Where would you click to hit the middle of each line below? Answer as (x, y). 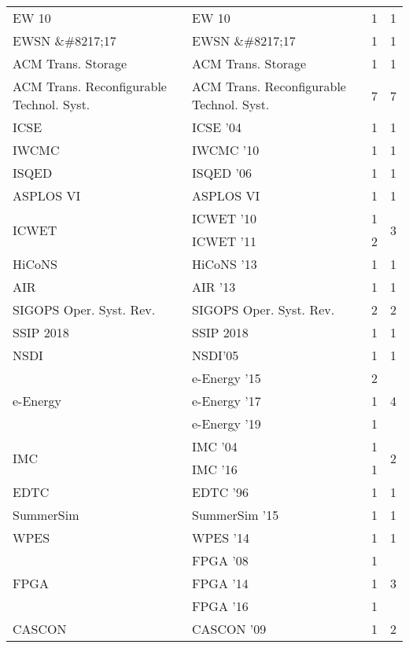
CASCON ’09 (229, 629)
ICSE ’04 (216, 127)
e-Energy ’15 (226, 378)
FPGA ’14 (220, 583)
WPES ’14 (220, 538)
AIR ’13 (214, 287)
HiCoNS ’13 (224, 264)
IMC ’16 (214, 469)
